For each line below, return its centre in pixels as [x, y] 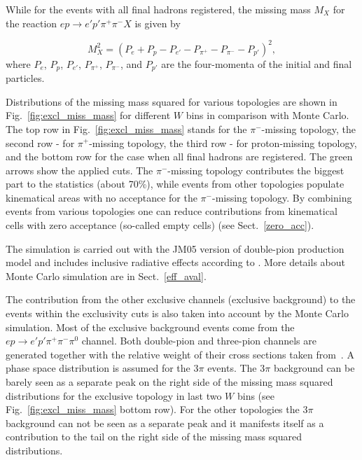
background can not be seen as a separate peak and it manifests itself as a [165, 423]
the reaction [32, 23]
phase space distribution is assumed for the [98, 368]
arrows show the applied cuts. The [79, 170]
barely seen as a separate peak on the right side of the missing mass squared [169, 382]
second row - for [40, 142]
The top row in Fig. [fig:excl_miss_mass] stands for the [126, 128]
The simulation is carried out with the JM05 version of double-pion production [175, 248]
